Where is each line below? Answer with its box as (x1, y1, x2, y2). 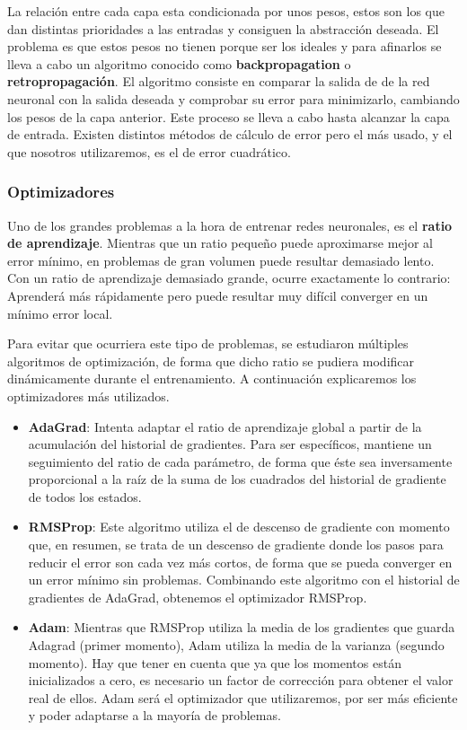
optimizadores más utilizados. (7, 386, 170, 405)
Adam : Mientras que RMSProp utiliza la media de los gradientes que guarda (28, 618, 455, 637)
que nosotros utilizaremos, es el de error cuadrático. (7, 142, 291, 161)
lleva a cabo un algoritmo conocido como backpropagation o (7, 54, 351, 73)
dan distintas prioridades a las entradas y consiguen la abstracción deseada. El (7, 19, 439, 38)
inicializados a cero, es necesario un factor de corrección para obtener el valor (28, 671, 454, 690)
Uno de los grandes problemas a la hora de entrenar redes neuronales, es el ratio (7, 215, 453, 234)
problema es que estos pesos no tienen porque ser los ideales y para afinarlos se (7, 37, 442, 56)
